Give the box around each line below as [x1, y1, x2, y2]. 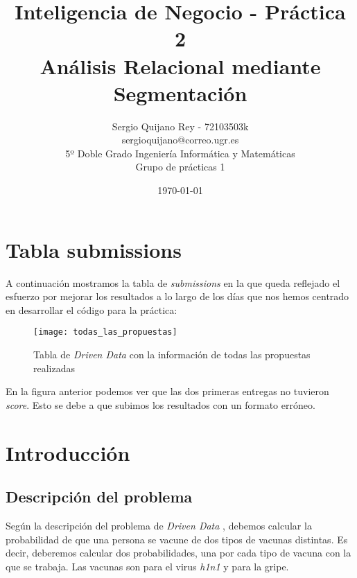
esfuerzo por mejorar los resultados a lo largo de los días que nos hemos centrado [6, 289, 349, 304]
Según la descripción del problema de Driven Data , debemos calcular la [6, 518, 312, 532]
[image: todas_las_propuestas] [33, 327, 177, 338]
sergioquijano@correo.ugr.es [121, 132, 239, 147]
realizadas [33, 360, 76, 375]
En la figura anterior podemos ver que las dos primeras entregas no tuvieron [6, 384, 329, 399]
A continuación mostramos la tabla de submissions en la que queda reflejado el [6, 275, 340, 290]
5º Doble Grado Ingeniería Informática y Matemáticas [65, 146, 295, 160]
